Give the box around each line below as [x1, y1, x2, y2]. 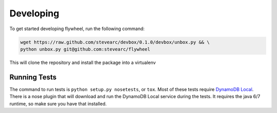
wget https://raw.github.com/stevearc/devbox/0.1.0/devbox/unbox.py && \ [20, 39, 210, 45]
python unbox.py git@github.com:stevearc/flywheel [20, 46, 151, 52]
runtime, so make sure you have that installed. [9, 100, 107, 107]
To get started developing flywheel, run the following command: [9, 26, 145, 32]
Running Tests [9, 73, 56, 81]
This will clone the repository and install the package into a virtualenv [9, 59, 156, 65]
